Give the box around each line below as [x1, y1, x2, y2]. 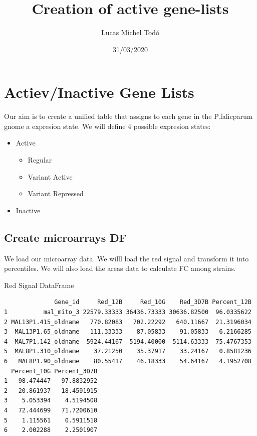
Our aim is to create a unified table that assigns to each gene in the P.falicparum [4, 111, 253, 121]
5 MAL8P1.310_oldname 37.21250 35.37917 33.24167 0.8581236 [4, 348, 251, 355]
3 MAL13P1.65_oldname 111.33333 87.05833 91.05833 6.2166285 [4, 328, 251, 336]
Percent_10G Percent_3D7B [11, 367, 98, 375]
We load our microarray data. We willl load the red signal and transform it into [4, 253, 249, 263]
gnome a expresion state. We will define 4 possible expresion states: [4, 120, 211, 131]
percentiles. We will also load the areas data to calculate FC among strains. [4, 263, 236, 273]
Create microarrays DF [4, 229, 127, 245]
